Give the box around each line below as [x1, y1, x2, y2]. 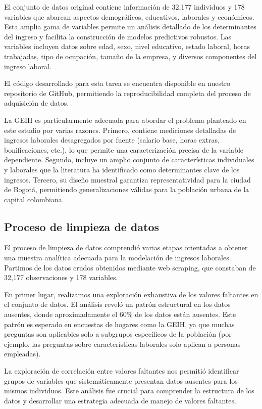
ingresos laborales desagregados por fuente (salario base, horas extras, [4, 134, 220, 145]
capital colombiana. [4, 194, 64, 204]
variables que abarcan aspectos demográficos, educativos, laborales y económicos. [4, 11, 254, 22]
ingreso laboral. [4, 61, 51, 71]
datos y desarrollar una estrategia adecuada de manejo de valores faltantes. [4, 395, 236, 405]
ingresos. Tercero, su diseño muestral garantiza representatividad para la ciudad [4, 174, 251, 185]
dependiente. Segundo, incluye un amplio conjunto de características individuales [4, 154, 254, 165]
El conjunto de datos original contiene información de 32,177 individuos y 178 [4, 2, 245, 12]
